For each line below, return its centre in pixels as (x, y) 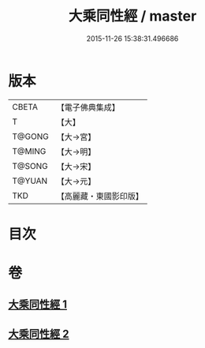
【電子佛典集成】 (88, 107)
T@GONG (30, 137)
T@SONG (30, 166)
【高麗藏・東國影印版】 (100, 196)
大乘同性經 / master (132, 16)
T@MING (29, 151)
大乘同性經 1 (38, 305)
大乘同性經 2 (39, 333)
